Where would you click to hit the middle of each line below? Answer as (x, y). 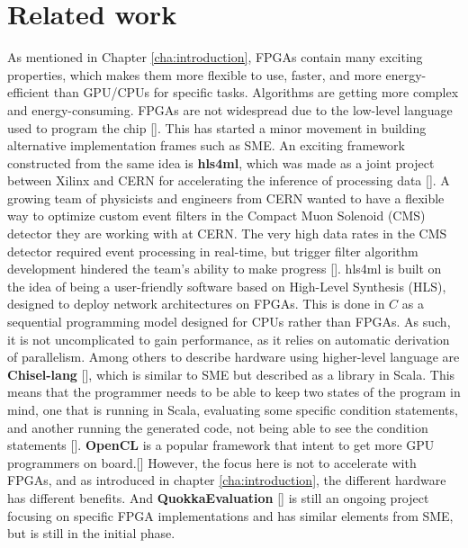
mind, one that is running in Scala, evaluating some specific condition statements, (233, 409)
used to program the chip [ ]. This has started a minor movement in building (217, 127)
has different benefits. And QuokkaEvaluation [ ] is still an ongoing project (218, 497)
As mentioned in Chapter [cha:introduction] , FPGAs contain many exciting (215, 57)
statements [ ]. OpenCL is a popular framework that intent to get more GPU (221, 445)
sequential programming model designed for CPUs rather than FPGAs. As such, (229, 322)
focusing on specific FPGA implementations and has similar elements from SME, (230, 515)
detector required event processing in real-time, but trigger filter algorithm (213, 251)
